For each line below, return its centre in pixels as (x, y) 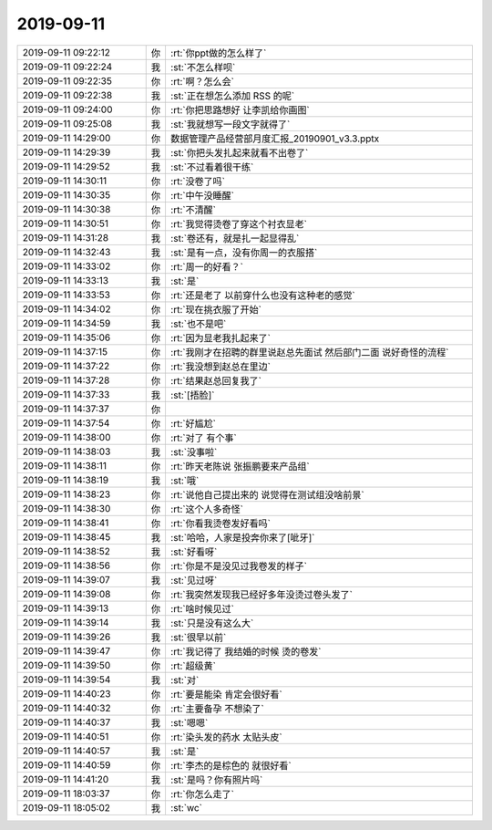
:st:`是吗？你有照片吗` (216, 780)
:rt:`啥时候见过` (202, 608)
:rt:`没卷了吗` (197, 181)
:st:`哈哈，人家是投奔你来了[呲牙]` (242, 537)
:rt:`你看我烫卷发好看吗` (220, 523)
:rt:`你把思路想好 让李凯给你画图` (240, 109)
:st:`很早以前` (198, 637)
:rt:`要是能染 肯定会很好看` (226, 694)
